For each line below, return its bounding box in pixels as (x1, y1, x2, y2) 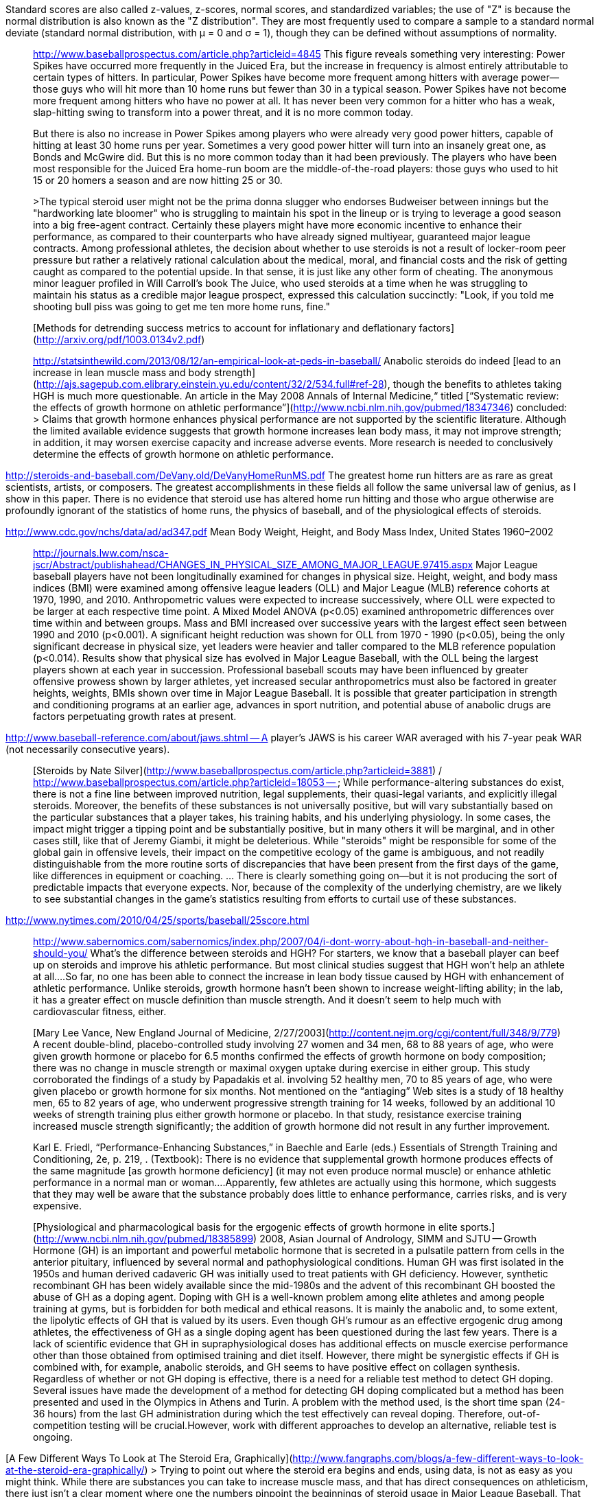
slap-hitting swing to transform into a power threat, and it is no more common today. (33, 106, 414, 118)
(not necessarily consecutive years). (5, 743, 170, 755)
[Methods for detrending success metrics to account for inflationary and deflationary (33, 322, 416, 334)
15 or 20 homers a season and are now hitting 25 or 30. (33, 174, 283, 186)
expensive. (33, 1200, 82, 1211)
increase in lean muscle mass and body (33, 367, 212, 378)
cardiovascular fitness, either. (33, 1006, 167, 1017)
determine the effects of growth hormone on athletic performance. (33, 448, 334, 460)
